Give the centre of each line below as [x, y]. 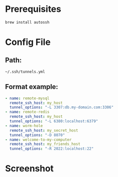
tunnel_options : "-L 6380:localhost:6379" [54, 121]
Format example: [32, 87]
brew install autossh [27, 22]
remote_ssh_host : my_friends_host [45, 144]
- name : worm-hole [24, 126]
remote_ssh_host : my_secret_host [44, 130]
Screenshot [29, 169]
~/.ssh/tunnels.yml [25, 72]
